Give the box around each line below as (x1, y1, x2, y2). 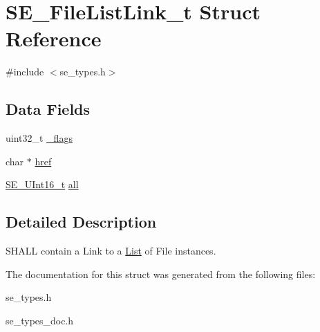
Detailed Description (6, 211, 157, 232)
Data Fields (6, 98, 91, 120)
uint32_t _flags (6, 131, 73, 145)
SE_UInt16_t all (6, 177, 79, 192)
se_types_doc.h (6, 313, 74, 327)
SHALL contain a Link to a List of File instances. (6, 243, 216, 258)
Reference (6, 24, 102, 53)
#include (6, 64, 44, 79)
